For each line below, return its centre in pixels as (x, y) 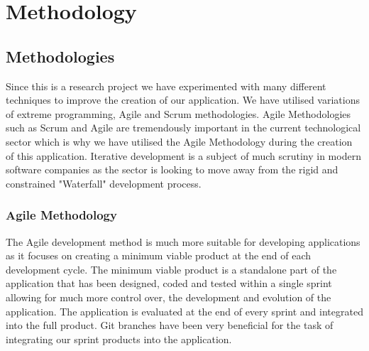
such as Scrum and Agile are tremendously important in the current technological (183, 128)
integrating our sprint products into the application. (119, 339)
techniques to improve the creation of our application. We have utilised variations (183, 100)
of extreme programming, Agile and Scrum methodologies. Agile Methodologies (178, 113)
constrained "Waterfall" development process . (104, 183)
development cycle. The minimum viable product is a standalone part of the (171, 269)
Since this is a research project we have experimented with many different (166, 86)
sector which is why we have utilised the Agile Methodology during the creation (179, 141)
